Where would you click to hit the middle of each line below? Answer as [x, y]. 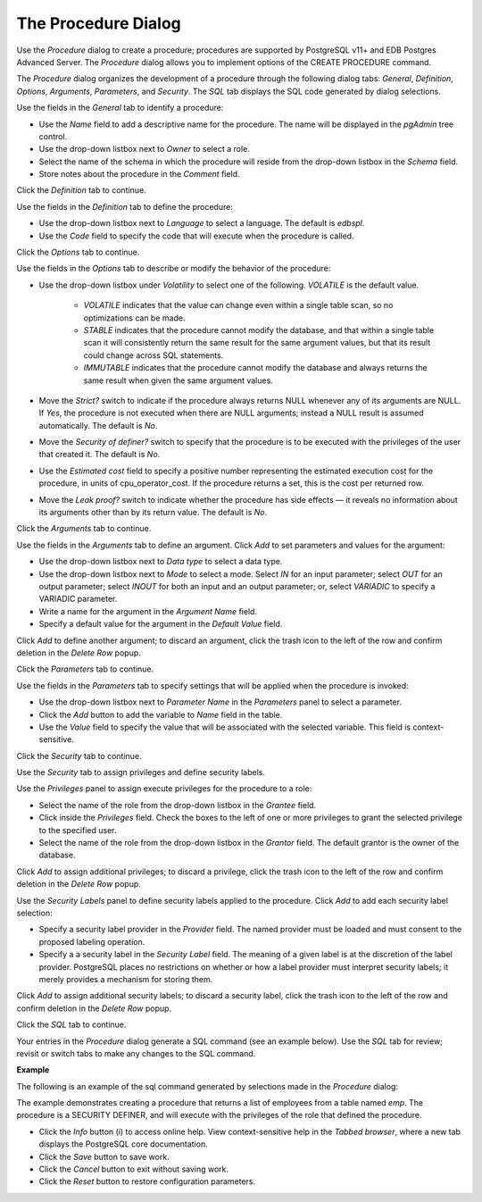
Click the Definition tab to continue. [81, 190]
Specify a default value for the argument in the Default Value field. [161, 624]
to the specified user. [78, 830]
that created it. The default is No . [100, 455]
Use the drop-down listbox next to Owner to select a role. [144, 149]
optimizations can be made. [134, 318]
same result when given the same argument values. [179, 380]
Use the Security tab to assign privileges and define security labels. [141, 772]
